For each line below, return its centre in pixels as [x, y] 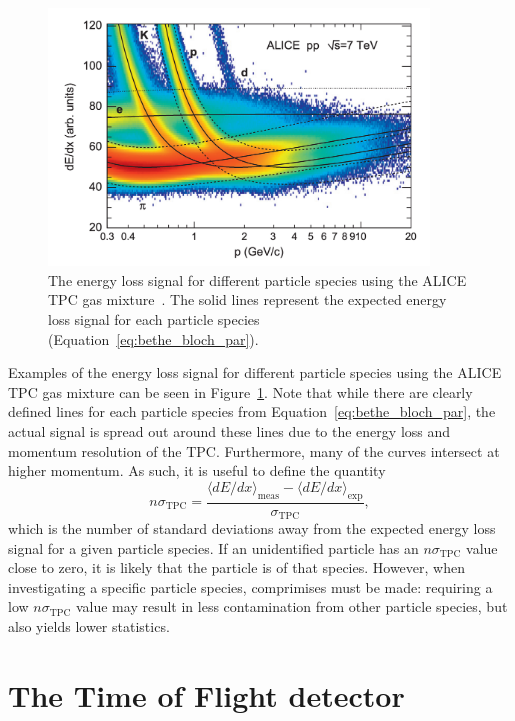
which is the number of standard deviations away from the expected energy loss [252, 528]
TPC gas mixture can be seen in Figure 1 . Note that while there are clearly [240, 391]
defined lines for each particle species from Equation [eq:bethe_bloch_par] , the [252, 411]
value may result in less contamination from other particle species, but [291, 606]
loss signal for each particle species [154, 319]
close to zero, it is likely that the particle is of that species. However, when [236, 567]
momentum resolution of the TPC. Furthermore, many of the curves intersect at [254, 450]
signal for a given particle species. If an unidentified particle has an [213, 547]
